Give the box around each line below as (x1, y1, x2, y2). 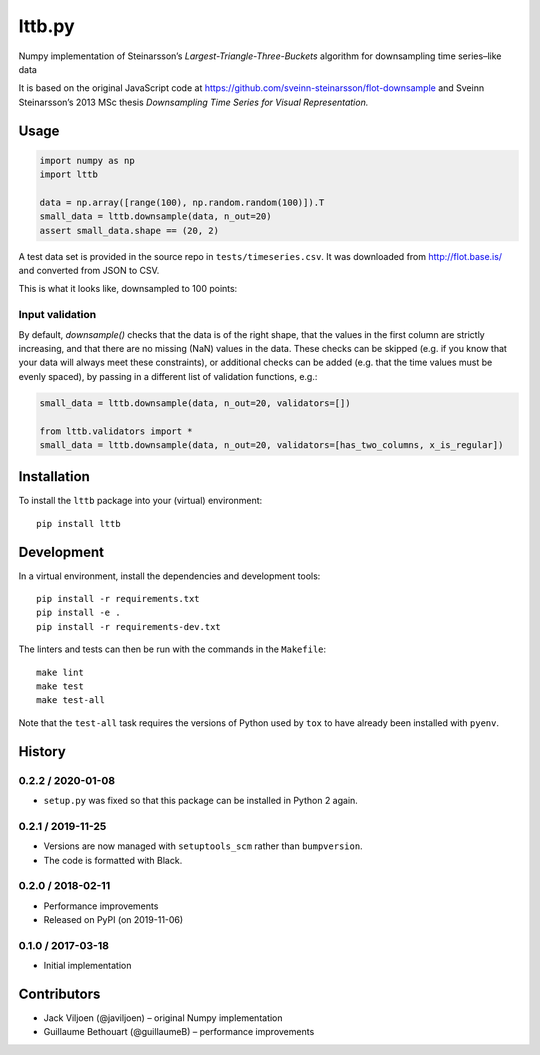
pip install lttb (36, 518, 121, 529)
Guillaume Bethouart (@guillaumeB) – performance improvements (43, 1026, 315, 1038)
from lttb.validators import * (39, 425, 194, 437)
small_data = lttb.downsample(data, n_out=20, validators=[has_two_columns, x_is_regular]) (39, 439, 504, 450)
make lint (36, 666, 84, 678)
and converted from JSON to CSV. (18, 265, 160, 277)
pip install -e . (36, 607, 121, 619)
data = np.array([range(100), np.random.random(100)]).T (39, 196, 325, 208)
